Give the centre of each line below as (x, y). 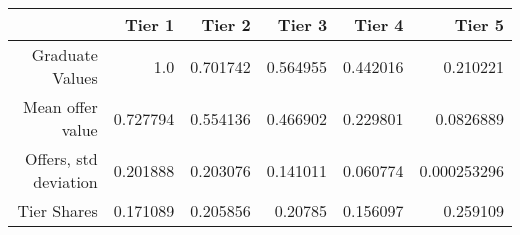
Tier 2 (226, 24)
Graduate (64, 54)
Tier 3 (302, 24)
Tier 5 (479, 24)
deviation (65, 181)
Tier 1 (149, 24)
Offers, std (61, 158)
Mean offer (60, 106)
